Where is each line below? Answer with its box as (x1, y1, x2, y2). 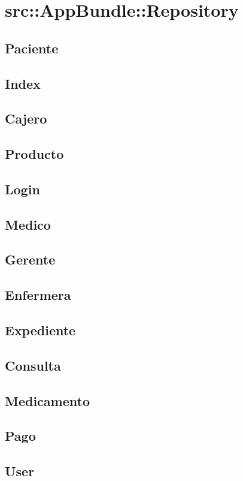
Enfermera (5, 285, 71, 304)
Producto (5, 145, 64, 163)
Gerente (5, 250, 56, 269)
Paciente (5, 38, 59, 57)
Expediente (5, 321, 76, 339)
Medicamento (5, 391, 90, 410)
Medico (5, 215, 51, 233)
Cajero (5, 109, 47, 128)
